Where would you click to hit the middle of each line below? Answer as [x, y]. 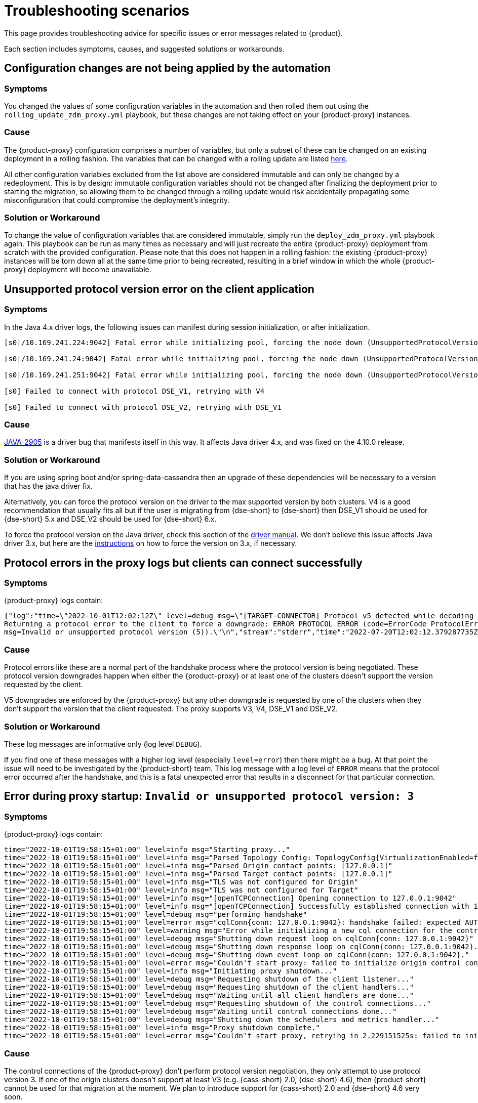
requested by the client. [44, 685]
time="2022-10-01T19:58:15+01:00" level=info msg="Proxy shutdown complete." [162, 1028]
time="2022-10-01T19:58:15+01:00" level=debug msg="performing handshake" [156, 915]
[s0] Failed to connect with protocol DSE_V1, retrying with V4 [134, 391]
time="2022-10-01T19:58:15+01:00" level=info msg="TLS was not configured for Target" [181, 890]
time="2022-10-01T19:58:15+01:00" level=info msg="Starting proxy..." [147, 850]
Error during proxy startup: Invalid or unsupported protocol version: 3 [209, 796]
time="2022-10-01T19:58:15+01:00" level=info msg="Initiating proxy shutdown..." [171, 971]
